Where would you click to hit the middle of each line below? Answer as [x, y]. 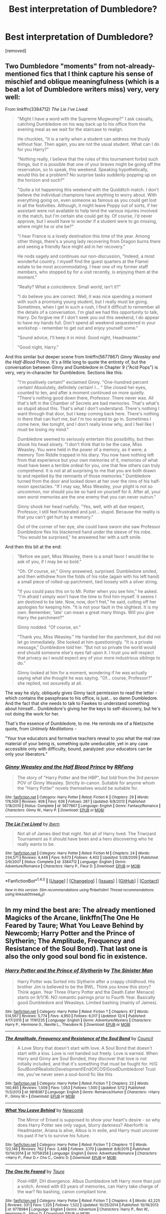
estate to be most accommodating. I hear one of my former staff [83, 266]
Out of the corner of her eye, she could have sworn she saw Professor [89, 526]
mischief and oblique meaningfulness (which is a [82, 82]
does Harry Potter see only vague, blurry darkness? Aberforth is [83, 1125]
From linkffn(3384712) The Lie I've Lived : [47, 109]
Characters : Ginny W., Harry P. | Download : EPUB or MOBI [55, 810]
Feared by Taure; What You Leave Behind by [75, 926]
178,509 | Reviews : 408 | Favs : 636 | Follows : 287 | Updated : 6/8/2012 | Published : [76, 802]
